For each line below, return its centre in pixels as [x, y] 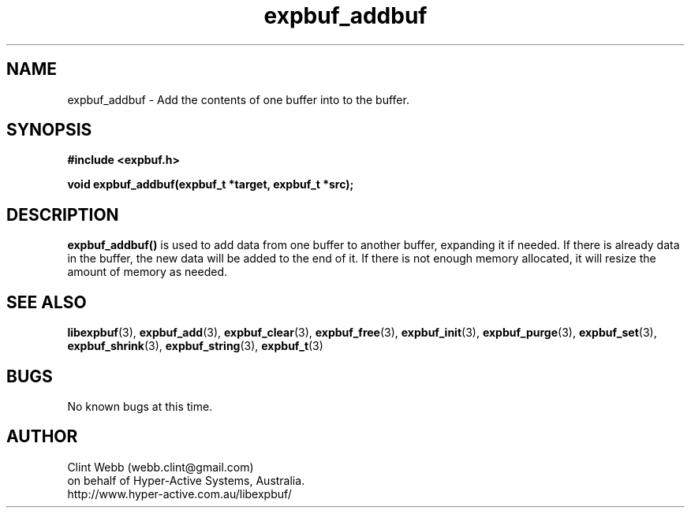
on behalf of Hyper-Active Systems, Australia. [186, 480]
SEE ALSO [47, 302]
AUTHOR [42, 437]
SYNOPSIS [49, 130]
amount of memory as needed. [147, 272]
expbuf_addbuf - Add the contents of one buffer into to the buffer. [238, 99]
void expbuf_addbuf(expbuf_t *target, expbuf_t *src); [211, 184]
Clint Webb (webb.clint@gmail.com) [161, 467]
